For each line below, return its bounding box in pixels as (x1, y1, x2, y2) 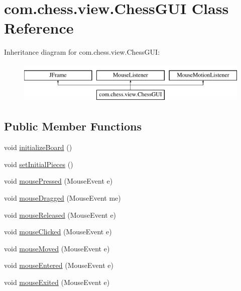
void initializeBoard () (4, 142, 72, 153)
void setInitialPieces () (4, 159, 73, 169)
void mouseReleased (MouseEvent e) (4, 209, 116, 220)
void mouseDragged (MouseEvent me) (4, 193, 121, 203)
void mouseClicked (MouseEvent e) (4, 226, 112, 237)
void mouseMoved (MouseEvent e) (4, 243, 110, 253)
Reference (4, 18, 74, 38)
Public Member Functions (4, 118, 142, 134)
